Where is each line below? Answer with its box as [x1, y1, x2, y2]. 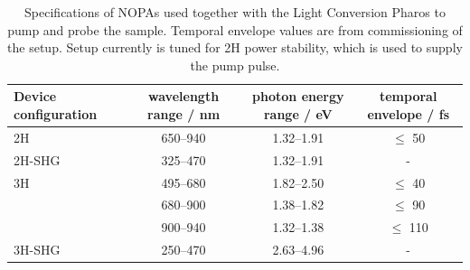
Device [14, 87, 57, 106]
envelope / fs [367, 104, 450, 123]
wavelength [148, 87, 220, 106]
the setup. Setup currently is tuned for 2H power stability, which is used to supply [7, 38, 463, 57]
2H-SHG [14, 150, 61, 169]
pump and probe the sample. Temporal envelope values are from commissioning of [7, 20, 463, 39]
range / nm [147, 104, 221, 123]
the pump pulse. [190, 55, 280, 74]
